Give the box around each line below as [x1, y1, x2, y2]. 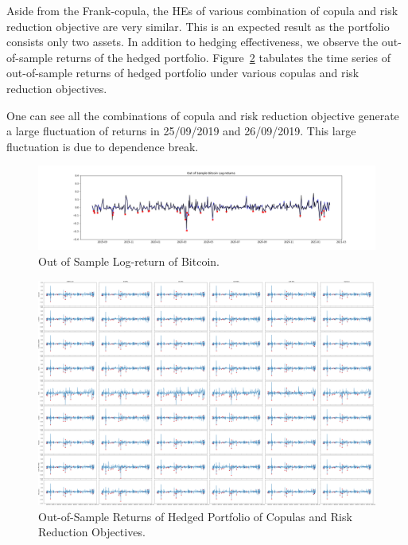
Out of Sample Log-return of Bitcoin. [38, 252, 220, 269]
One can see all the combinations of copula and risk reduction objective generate [6, 107, 399, 123]
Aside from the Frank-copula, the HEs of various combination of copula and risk [6, 2, 398, 18]
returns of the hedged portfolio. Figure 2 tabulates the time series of [56, 49, 391, 65]
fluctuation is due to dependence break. [6, 138, 199, 154]
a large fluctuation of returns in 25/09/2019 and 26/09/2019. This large [6, 123, 356, 139]
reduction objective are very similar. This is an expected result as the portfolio [6, 18, 390, 34]
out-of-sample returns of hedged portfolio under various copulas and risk [6, 64, 359, 81]
